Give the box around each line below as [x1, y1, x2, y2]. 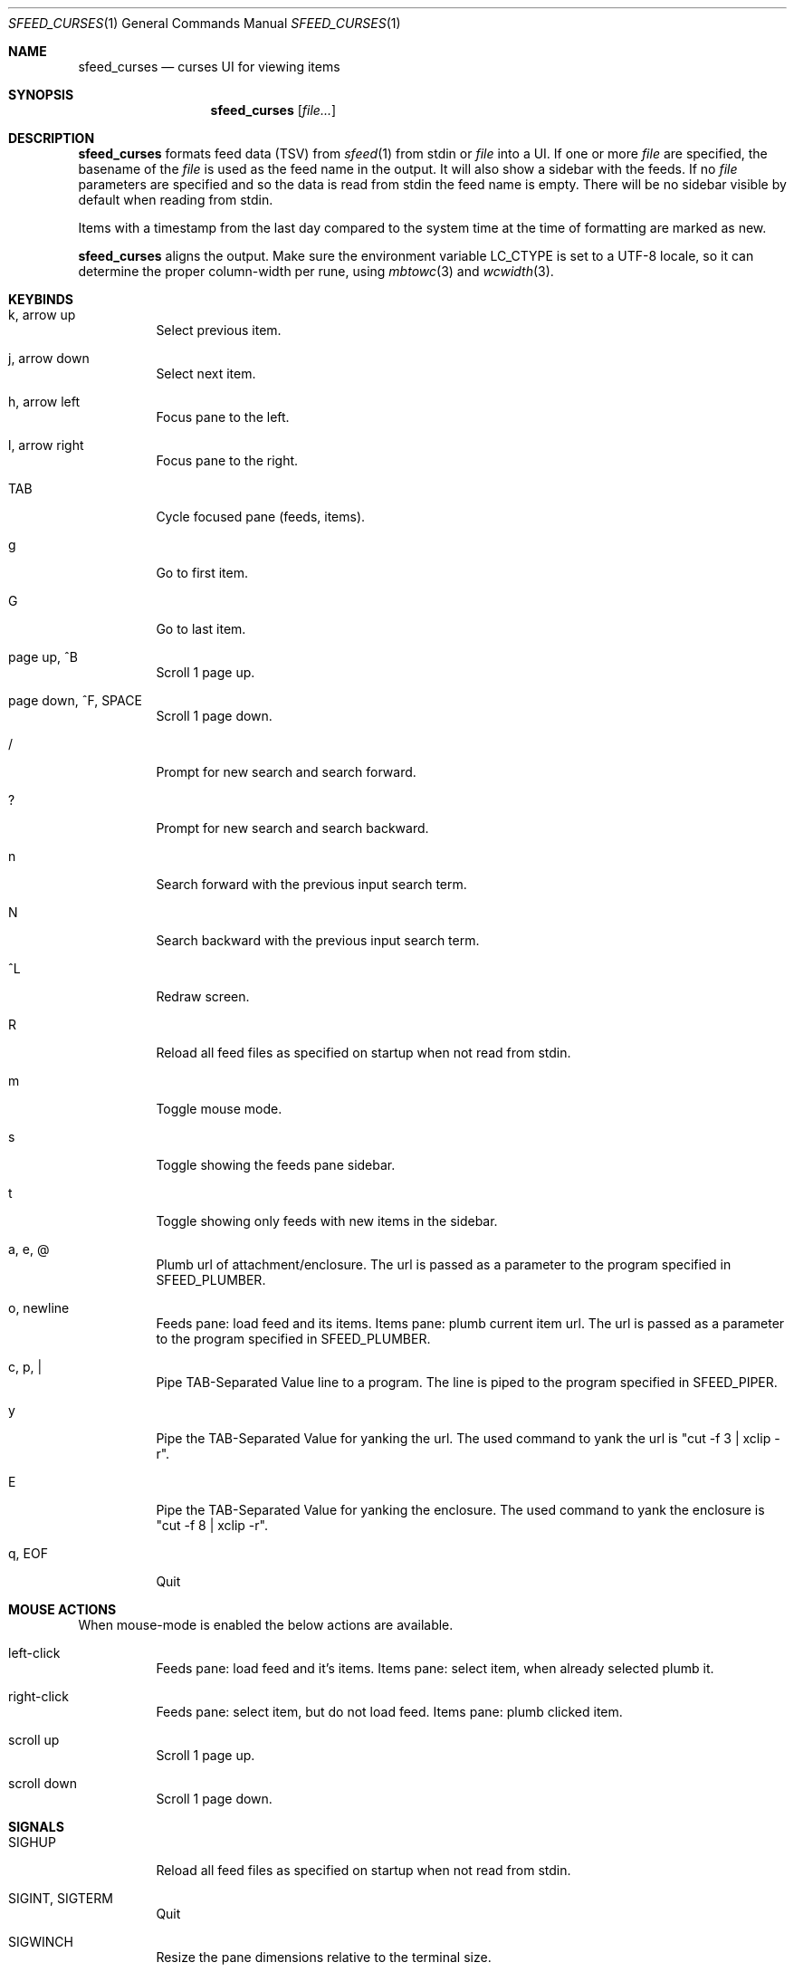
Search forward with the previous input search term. [156, 876, 467, 892]
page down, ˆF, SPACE [8, 693, 142, 708]
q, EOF [8, 1546, 48, 1561]
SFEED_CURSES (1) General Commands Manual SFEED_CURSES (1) [8, 15, 401, 31]
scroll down [8, 1776, 77, 1791]
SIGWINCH [8, 1934, 73, 1949]
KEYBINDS [8, 292, 73, 307]
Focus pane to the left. [156, 409, 290, 425]
